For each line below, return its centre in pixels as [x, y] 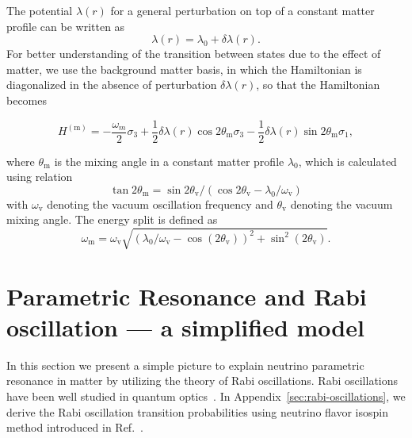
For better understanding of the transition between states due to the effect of [194, 54]
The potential [40, 10]
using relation [40, 177]
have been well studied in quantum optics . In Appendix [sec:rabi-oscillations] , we [206, 396]
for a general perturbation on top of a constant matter [242, 10]
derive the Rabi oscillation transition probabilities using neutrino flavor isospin [197, 411]
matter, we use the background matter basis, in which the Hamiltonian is [184, 69]
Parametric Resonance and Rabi [187, 296]
